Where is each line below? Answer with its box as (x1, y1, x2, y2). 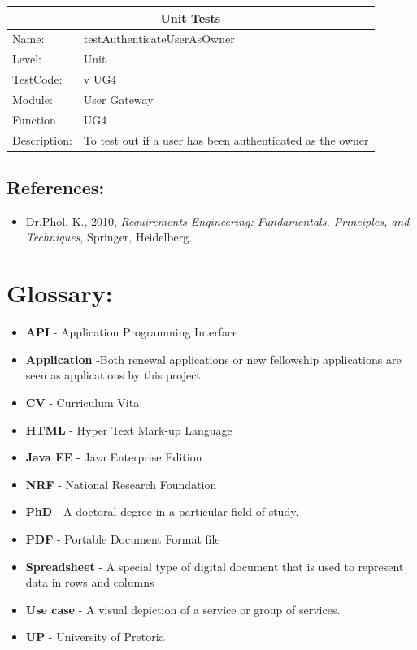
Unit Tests (160, 9, 221, 26)
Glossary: (7, 276, 113, 310)
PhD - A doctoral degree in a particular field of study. (25, 503, 299, 520)
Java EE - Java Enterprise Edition (25, 448, 202, 466)
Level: (12, 50, 41, 67)
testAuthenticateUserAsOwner (83, 30, 235, 47)
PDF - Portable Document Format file (25, 530, 220, 547)
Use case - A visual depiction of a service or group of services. (25, 600, 341, 617)
